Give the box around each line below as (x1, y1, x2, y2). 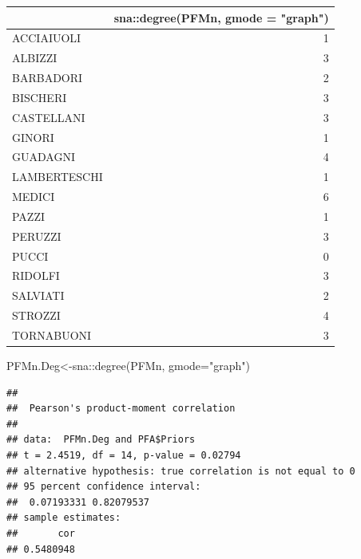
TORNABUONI (12, 327, 92, 343)
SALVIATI (12, 287, 65, 304)
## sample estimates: (6, 512, 121, 524)
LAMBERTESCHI (12, 168, 103, 185)
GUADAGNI (12, 148, 75, 165)
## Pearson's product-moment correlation (6, 403, 236, 415)
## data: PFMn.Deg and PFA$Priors (6, 434, 196, 446)
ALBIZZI (12, 49, 58, 66)
